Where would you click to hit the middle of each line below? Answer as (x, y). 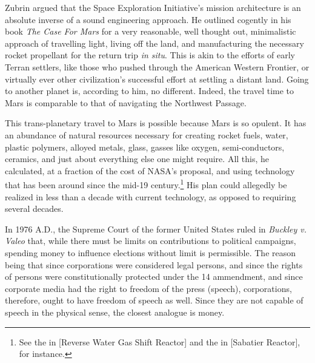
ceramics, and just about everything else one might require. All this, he (137, 159)
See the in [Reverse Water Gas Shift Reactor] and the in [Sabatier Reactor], (160, 341)
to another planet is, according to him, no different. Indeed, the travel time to (150, 91)
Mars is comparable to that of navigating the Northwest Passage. (126, 102)
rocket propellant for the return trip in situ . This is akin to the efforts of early (150, 55)
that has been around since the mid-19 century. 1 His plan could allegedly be (146, 184)
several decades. (34, 209)
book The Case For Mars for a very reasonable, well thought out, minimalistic (151, 31)
